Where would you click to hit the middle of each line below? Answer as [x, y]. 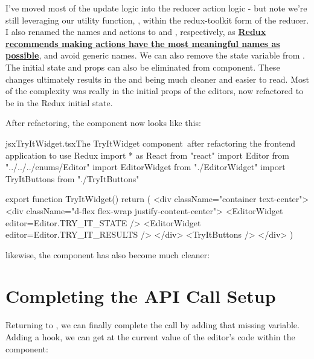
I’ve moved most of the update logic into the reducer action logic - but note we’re [156, 8]
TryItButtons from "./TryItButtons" [72, 178]
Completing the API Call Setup [141, 296]
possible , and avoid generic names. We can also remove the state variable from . [155, 55]
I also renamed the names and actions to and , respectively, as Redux [136, 32]
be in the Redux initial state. [59, 102]
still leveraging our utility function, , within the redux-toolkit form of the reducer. [157, 20]
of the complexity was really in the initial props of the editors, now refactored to [155, 91]
